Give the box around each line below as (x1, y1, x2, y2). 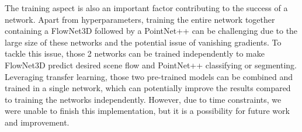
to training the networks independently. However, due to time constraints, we (5, 93, 282, 105)
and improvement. (5, 116, 70, 128)
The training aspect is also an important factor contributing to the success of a (5, 2, 288, 13)
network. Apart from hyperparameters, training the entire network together (5, 13, 275, 25)
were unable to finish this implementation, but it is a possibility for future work (5, 105, 290, 117)
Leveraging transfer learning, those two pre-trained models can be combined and (5, 70, 293, 82)
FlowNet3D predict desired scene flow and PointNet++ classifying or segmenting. (5, 58, 297, 71)
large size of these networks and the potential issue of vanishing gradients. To (5, 36, 282, 48)
